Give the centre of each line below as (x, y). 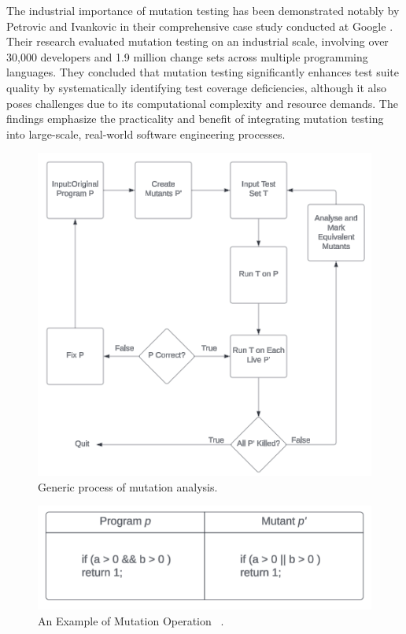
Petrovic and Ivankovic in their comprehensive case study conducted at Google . (200, 26)
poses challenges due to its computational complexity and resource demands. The (202, 103)
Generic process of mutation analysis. (128, 486)
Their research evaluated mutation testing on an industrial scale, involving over (197, 41)
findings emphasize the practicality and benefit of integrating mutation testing (195, 119)
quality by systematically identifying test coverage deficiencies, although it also (197, 87)
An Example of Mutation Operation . (131, 620)
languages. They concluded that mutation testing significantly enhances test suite (203, 72)
